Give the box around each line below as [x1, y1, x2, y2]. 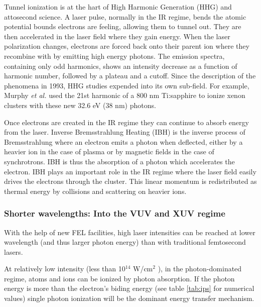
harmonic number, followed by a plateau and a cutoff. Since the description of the [4, 70, 256, 81]
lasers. [4, 246, 23, 257]
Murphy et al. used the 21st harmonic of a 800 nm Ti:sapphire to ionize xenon [4, 90, 245, 100]
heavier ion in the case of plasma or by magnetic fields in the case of [4, 146, 214, 157]
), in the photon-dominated [158, 263, 242, 274]
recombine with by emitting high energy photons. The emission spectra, [4, 50, 225, 61]
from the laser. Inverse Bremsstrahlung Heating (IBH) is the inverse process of [4, 127, 245, 137]
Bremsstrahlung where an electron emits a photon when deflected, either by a [4, 136, 243, 147]
